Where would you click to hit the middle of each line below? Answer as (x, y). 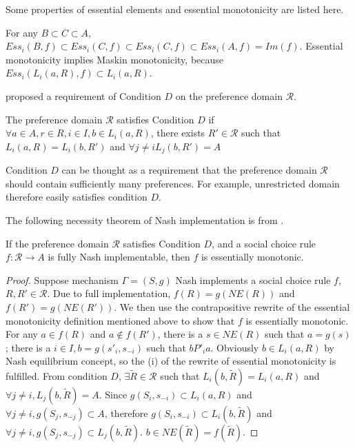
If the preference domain (57, 243)
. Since (113, 394)
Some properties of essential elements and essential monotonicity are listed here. (175, 9)
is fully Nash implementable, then (119, 257)
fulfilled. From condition (57, 375)
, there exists (178, 133)
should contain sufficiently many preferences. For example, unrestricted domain (173, 183)
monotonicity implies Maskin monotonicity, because (115, 59)
